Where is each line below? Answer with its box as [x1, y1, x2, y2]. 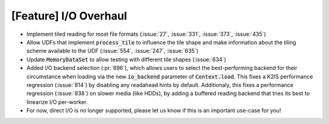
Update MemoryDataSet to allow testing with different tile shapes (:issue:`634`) [26, 55, 227, 63]
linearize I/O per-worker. [26, 98, 88, 106]
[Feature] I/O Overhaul [11, 9, 127, 22]
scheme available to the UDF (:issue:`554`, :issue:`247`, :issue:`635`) [26, 47, 199, 55]
